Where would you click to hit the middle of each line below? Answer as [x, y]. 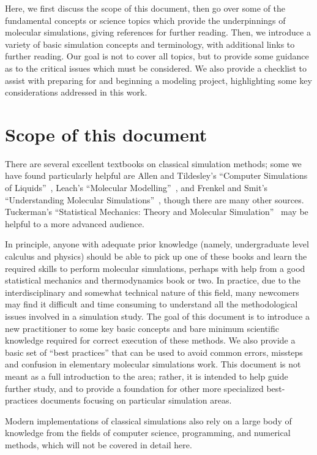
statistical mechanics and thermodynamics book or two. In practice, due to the [153, 280]
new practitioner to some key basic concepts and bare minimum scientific [142, 328]
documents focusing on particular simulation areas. [136, 400]
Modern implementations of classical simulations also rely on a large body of [148, 420]
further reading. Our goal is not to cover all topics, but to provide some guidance [157, 56]
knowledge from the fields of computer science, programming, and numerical [148, 433]
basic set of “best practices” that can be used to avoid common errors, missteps [154, 352]
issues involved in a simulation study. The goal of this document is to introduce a [157, 316]
